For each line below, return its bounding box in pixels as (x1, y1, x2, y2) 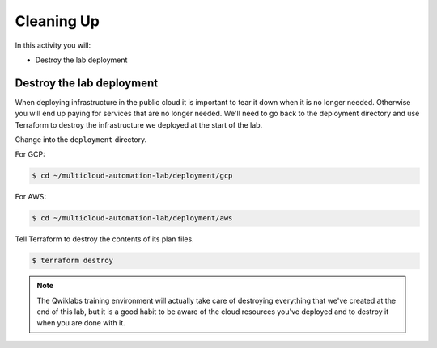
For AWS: (15, 192, 46, 202)
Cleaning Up (15, 12, 100, 30)
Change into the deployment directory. (15, 135, 147, 145)
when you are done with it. (36, 318, 125, 328)
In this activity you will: (15, 40, 91, 50)
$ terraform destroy (32, 256, 113, 266)
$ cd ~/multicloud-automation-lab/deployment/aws (32, 214, 233, 223)
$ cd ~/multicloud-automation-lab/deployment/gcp (32, 171, 233, 181)
